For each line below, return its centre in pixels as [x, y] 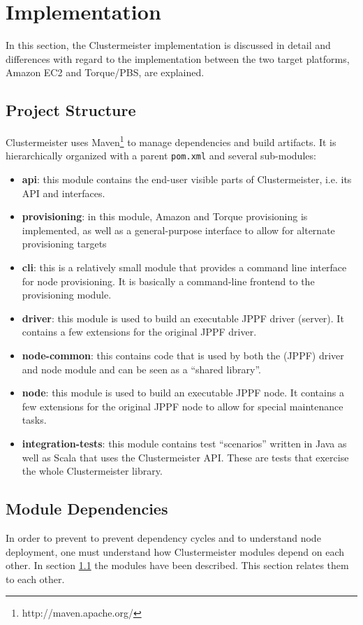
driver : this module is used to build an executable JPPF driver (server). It [183, 318]
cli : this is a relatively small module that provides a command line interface [184, 267]
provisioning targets [64, 244]
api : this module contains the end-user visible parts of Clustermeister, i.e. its [187, 179]
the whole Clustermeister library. [92, 471]
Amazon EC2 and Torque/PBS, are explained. [105, 72]
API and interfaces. [64, 193]
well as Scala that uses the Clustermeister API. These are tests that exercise [185, 457]
